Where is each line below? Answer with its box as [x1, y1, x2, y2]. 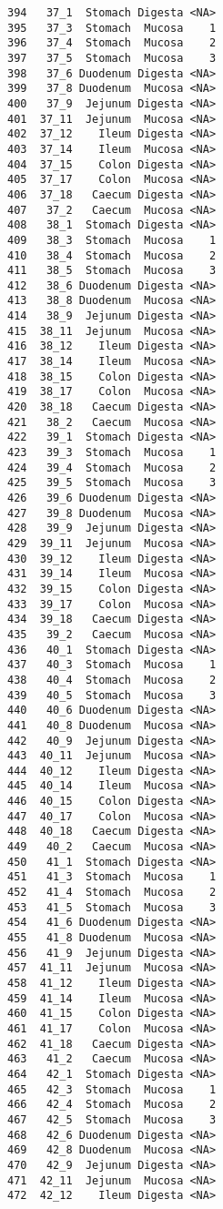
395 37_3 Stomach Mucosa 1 [7, 21, 217, 35]
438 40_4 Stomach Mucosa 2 [7, 673, 217, 686]
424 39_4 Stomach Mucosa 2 [7, 461, 217, 474]
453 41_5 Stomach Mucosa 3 [7, 900, 217, 914]
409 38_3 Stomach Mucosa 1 [7, 233, 217, 247]
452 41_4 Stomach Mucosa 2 [7, 886, 217, 899]
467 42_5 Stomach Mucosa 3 [7, 1112, 217, 1126]
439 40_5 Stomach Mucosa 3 [7, 688, 217, 702]
